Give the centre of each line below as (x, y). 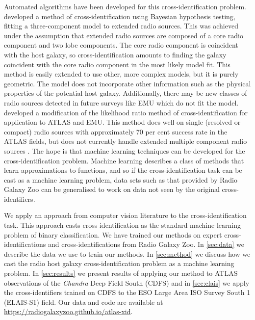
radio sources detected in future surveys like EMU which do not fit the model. (121, 102)
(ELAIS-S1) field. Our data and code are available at (84, 302)
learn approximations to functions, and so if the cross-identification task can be (123, 170)
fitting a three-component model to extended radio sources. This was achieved (121, 26)
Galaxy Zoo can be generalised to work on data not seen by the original (112, 189)
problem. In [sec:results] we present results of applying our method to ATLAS (121, 273)
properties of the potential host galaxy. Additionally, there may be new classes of (126, 93)
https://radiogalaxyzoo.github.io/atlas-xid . (68, 311)
